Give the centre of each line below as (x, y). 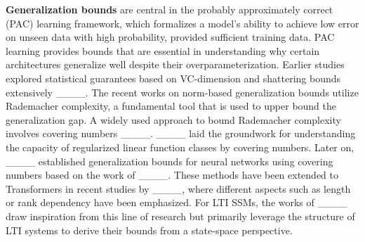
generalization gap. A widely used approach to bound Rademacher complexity (173, 119)
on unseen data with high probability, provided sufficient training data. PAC (170, 37)
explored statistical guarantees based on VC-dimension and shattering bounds (173, 78)
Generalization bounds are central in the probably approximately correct (170, 9)
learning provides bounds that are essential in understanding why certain (163, 50)
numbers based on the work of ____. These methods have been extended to (172, 175)
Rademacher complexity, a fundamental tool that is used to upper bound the (171, 106)
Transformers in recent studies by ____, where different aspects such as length (178, 188)
